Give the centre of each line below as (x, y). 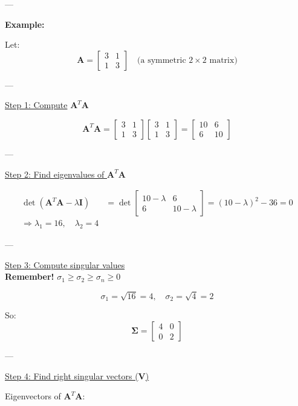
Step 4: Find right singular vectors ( (72, 375)
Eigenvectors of (33, 396)
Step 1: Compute (36, 105)
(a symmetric (162, 60)
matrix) (223, 60)
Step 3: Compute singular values (65, 264)
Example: (25, 24)
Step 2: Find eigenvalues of (55, 174)
